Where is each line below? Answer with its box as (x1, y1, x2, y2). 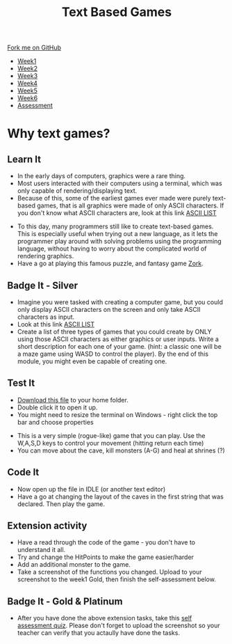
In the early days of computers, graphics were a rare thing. (17, 172, 186, 180)
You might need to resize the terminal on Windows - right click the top (17, 410, 218, 418)
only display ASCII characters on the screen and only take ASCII (17, 306, 201, 313)
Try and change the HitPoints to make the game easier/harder (17, 553, 194, 561)
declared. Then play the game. (17, 499, 106, 508)
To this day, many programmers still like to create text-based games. (17, 222, 214, 230)
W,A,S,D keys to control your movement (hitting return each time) (17, 439, 204, 447)
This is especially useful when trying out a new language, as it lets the (17, 230, 218, 238)
